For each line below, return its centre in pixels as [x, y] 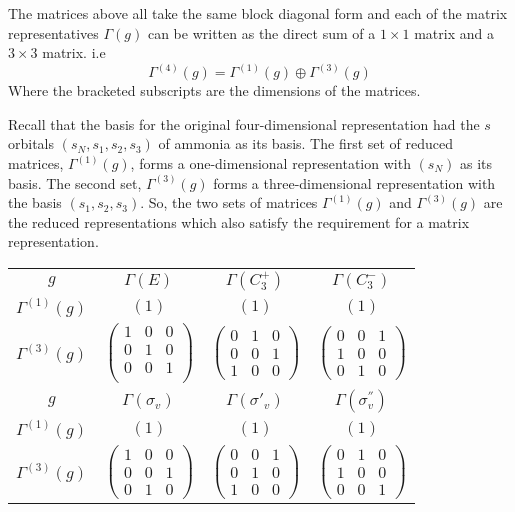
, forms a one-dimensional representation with [270, 163]
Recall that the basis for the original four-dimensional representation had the [244, 123]
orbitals [31, 143]
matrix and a [454, 32]
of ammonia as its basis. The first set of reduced [306, 143]
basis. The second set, [75, 182]
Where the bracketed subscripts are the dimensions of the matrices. [214, 90]
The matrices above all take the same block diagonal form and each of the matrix [258, 13]
